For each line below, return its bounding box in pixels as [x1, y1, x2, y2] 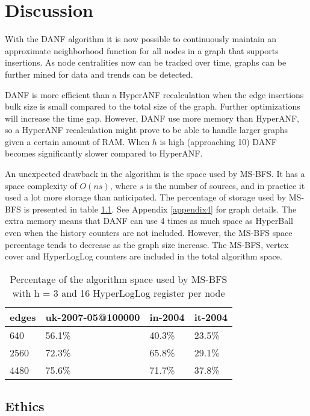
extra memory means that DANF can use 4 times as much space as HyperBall [5, 214, 294, 227]
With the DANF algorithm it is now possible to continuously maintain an [5, 33, 277, 45]
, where [110, 179, 137, 191]
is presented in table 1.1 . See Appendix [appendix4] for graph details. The [23, 202, 297, 215]
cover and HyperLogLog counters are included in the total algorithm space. [5, 250, 282, 262]
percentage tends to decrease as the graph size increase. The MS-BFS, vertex [5, 238, 289, 250]
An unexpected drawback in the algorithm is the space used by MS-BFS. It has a [5, 167, 305, 180]
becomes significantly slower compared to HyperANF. [5, 147, 203, 160]
